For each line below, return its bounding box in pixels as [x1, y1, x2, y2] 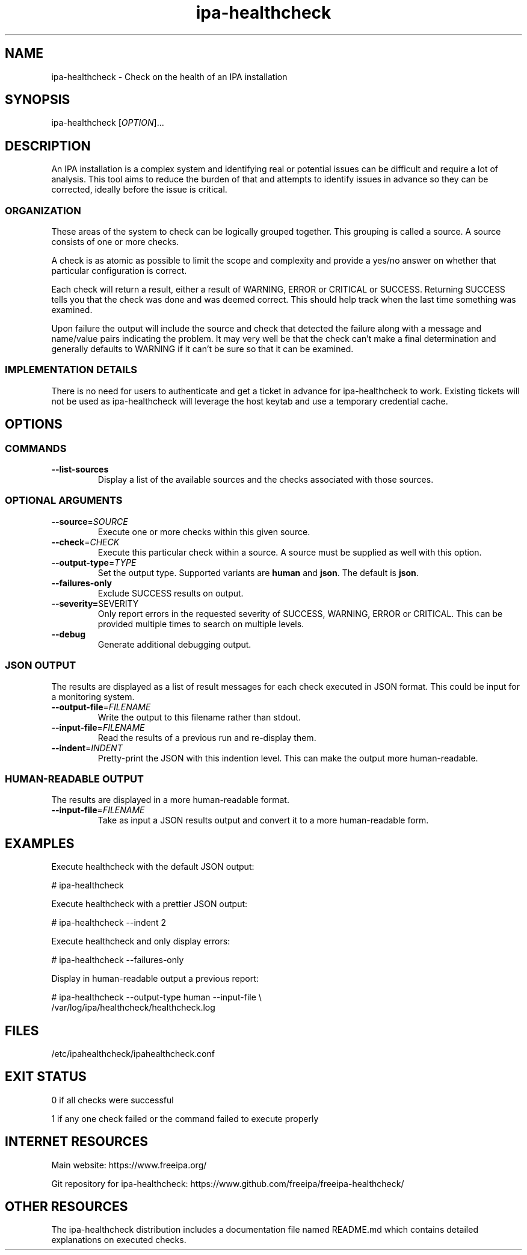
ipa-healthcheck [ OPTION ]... [51, 117, 164, 128]
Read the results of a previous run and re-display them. [97, 732, 316, 743]
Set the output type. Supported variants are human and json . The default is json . [97, 567, 419, 578]
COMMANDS [5, 442, 67, 454]
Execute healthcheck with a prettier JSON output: [51, 899, 248, 909]
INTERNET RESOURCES [5, 1134, 148, 1150]
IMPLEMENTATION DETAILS [5, 364, 137, 376]
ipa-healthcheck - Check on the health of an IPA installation [51, 71, 288, 82]
